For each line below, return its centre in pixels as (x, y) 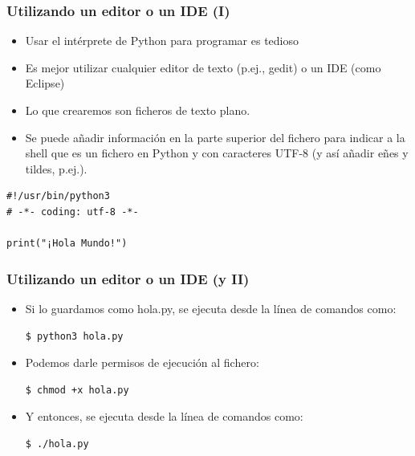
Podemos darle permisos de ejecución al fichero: (142, 362)
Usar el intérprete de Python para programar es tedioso (162, 41)
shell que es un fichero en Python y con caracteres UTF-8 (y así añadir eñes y (217, 153)
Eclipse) (45, 83)
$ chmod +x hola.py (77, 390)
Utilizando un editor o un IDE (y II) (128, 278)
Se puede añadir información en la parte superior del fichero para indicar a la (215, 137)
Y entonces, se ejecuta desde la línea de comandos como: (164, 416)
